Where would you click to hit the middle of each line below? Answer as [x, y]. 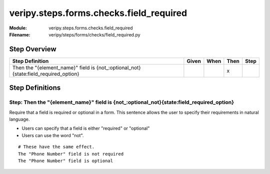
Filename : [20, 34]
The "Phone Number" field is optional [66, 161]
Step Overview [33, 49]
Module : [18, 28]
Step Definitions [35, 88]
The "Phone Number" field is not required [71, 154]
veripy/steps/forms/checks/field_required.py [94, 34]
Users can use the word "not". [53, 135]
